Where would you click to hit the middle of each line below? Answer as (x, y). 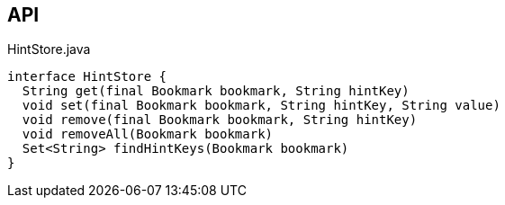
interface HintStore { (87, 77)
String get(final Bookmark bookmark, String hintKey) (216, 91)
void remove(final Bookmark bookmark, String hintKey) (220, 120)
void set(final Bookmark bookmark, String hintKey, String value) (261, 106)
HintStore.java (49, 49)
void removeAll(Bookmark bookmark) (148, 134)
